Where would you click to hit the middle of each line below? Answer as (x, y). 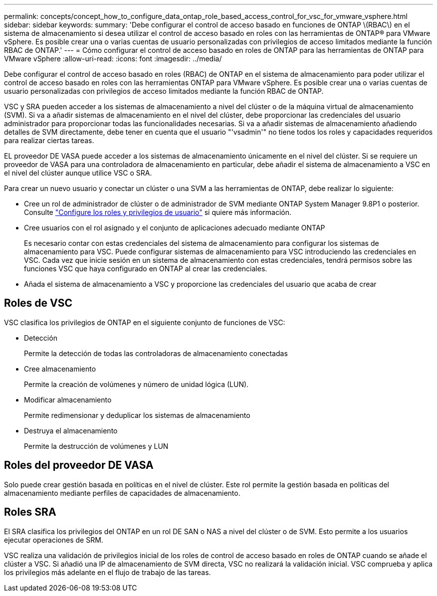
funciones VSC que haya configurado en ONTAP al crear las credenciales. (146, 269)
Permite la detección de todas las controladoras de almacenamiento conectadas (156, 353)
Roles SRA (30, 512)
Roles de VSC (38, 303)
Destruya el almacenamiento (71, 430)
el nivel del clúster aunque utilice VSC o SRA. (78, 173)
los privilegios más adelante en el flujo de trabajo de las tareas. (108, 572)
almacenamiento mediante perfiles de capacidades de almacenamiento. (122, 493)
